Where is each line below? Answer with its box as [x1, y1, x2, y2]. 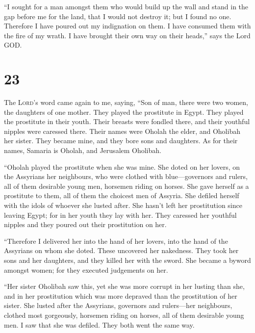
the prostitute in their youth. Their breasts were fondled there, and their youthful [4, 116, 250, 127]
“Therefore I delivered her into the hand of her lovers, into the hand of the [4, 235, 228, 246]
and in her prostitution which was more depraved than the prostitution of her [4, 290, 237, 301]
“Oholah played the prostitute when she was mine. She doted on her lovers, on [4, 161, 240, 172]
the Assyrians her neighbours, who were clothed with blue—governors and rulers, [4, 171, 248, 181]
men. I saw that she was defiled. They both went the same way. [4, 319, 195, 330]
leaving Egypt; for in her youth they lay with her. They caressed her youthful [4, 209, 237, 220]
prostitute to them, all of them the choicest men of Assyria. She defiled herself [4, 190, 239, 201]
